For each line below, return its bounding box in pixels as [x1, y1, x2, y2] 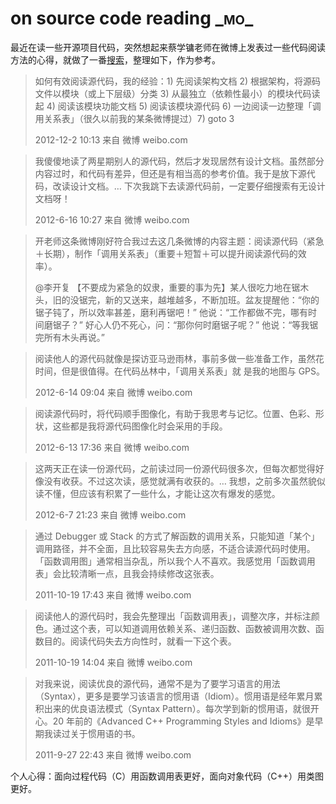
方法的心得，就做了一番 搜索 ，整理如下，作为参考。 [10, 53, 221, 66]
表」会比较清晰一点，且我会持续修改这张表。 [34, 567, 220, 579]
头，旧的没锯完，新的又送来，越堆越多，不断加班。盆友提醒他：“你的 [34, 293, 320, 306]
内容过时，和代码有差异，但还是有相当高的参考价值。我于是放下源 [34, 167, 307, 179]
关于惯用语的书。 [69, 727, 141, 739]
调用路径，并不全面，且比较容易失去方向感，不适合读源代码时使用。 [34, 542, 316, 554]
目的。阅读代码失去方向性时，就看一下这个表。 [43, 635, 237, 647]
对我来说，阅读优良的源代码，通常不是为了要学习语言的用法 [34, 677, 281, 689]
